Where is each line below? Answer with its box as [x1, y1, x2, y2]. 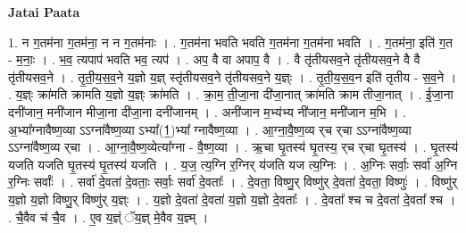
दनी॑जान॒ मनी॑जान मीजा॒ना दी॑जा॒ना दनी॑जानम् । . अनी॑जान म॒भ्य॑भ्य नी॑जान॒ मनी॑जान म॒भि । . [8, 102, 407, 121]
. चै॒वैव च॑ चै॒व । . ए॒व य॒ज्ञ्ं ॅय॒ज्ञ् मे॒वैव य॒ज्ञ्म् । [8, 207, 209, 226]
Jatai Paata [8, 3, 80, 21]
